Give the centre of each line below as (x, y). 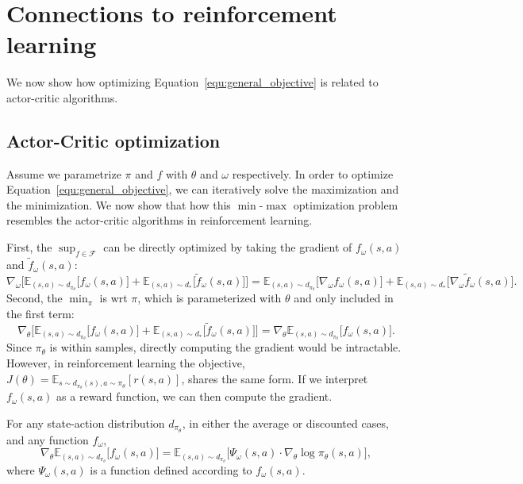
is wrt (113, 298)
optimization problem (346, 204)
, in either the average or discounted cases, (285, 423)
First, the (29, 247)
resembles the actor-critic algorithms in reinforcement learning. (160, 220)
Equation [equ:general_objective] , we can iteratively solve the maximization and (203, 189)
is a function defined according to (171, 469)
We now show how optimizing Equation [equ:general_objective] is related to (192, 82)
